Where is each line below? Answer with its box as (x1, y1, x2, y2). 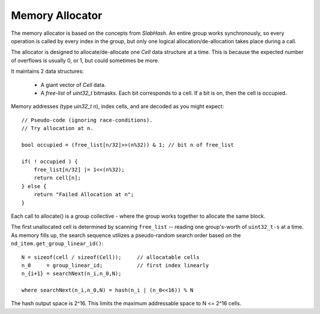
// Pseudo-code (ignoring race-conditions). (21, 116, 153, 124)
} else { (21, 183, 47, 189)
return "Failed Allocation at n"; (33, 191, 135, 198)
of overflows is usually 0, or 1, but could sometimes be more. (11, 57, 159, 64)
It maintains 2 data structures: (11, 68, 84, 75)
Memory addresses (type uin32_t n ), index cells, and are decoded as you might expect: (11, 103, 225, 110)
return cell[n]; (33, 174, 81, 182)
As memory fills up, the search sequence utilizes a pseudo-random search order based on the (11, 231, 241, 239)
